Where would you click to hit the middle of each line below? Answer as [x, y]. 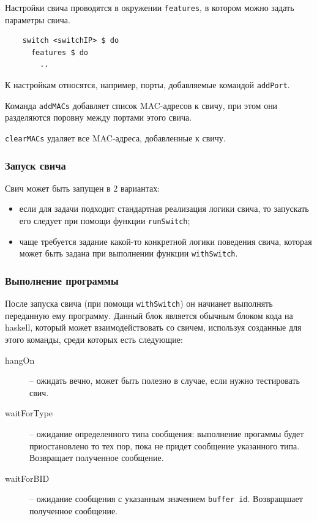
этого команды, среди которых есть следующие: [94, 339]
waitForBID [27, 478]
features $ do [60, 52]
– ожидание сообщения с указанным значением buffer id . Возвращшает [166, 499]
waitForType [29, 413]
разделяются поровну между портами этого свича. [99, 117]
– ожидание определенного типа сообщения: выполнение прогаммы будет [167, 433]
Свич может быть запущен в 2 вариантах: [83, 188]
